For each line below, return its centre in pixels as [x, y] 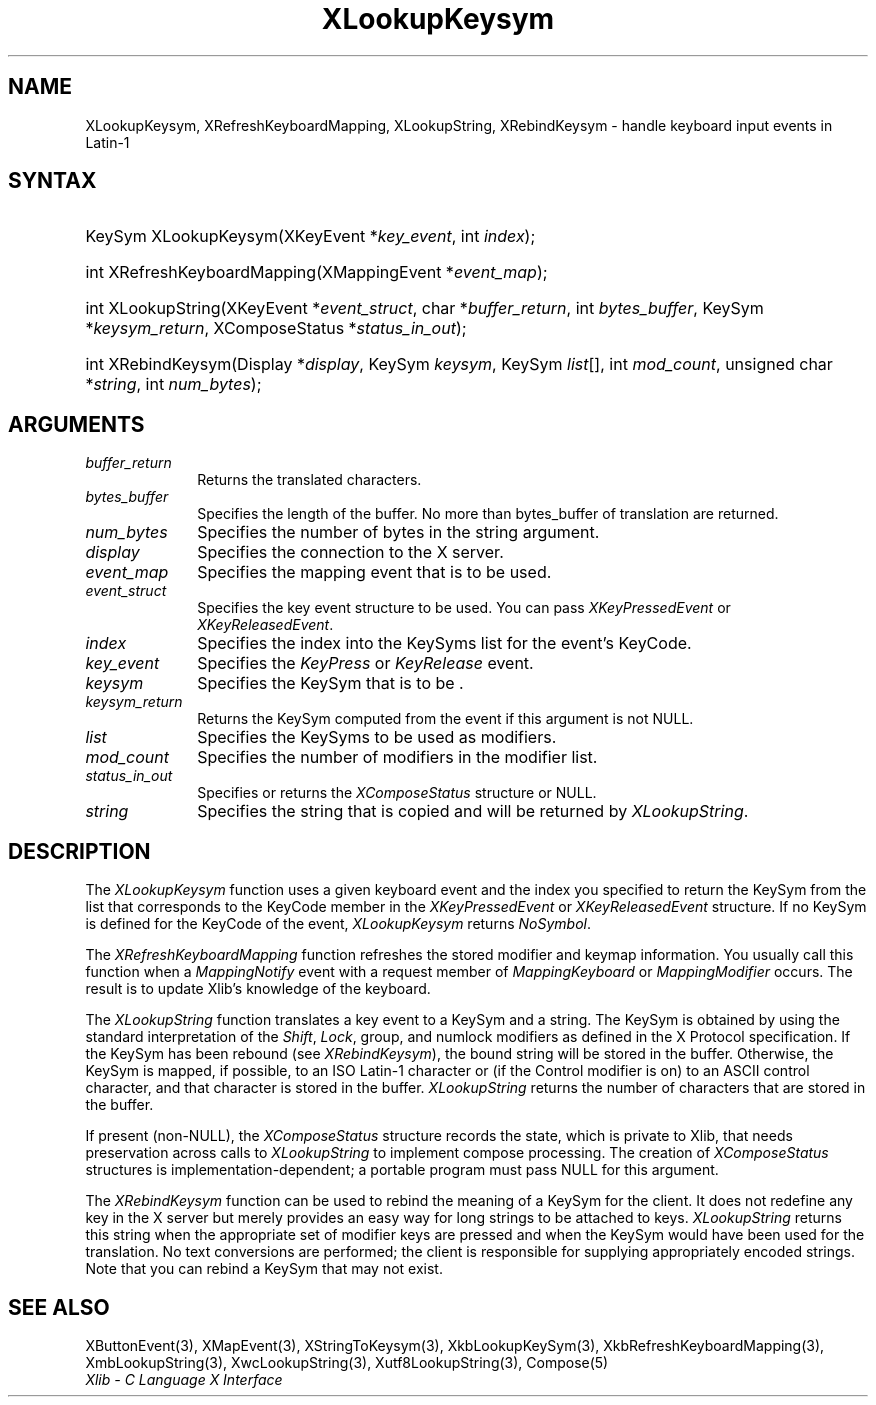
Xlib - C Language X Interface [184, 1379]
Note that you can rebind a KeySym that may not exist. [264, 1269]
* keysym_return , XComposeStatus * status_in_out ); [276, 328]
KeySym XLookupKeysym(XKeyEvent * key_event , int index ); [310, 236]
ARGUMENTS [76, 424]
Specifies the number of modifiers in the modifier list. [397, 757]
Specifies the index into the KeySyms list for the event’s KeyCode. [444, 643]
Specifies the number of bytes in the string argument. [398, 532]
